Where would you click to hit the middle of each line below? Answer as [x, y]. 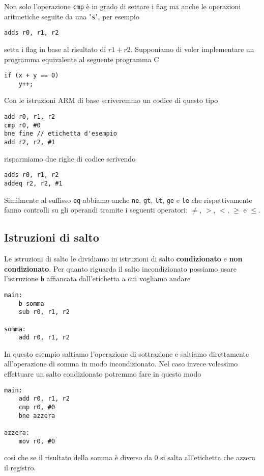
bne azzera [37, 416]
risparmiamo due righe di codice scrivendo [70, 158]
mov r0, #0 [37, 441]
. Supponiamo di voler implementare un [192, 49]
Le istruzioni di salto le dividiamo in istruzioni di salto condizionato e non [123, 259]
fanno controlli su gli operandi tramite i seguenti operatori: [96, 210]
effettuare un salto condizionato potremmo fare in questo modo [103, 374]
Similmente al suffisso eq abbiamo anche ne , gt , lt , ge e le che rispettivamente [128, 200]
